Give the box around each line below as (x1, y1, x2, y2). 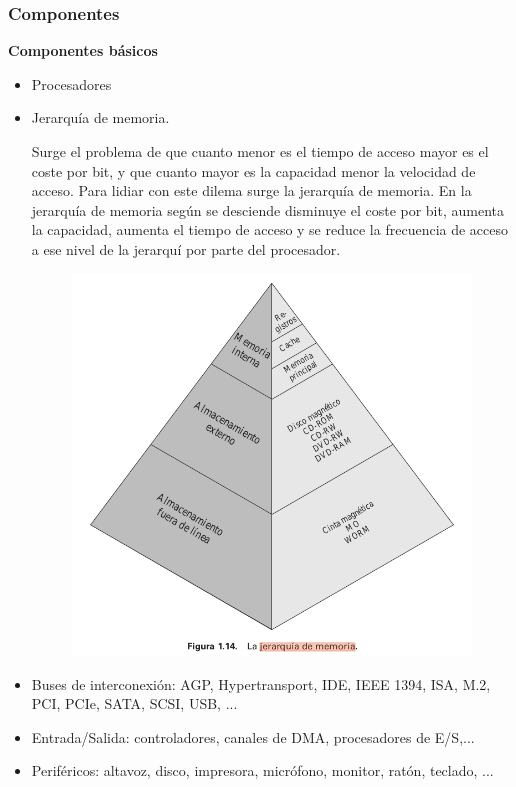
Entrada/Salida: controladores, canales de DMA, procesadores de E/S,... (31, 726, 475, 747)
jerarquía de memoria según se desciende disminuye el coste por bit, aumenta (31, 199, 505, 220)
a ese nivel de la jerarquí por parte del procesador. (31, 238, 341, 259)
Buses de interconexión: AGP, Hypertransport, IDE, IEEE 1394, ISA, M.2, (31, 673, 491, 694)
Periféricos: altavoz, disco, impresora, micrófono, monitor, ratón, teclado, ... (31, 760, 494, 781)
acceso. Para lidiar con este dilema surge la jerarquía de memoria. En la (31, 180, 472, 201)
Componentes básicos (8, 40, 158, 61)
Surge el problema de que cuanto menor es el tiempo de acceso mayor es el (31, 141, 489, 161)
